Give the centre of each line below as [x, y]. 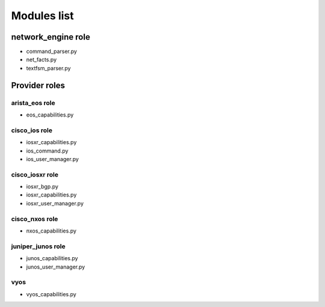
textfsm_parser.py [48, 68]
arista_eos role [33, 103]
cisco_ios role [32, 130]
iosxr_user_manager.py [55, 203]
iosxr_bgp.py [42, 187]
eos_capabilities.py [50, 115]
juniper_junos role [38, 246]
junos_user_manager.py [56, 267]
